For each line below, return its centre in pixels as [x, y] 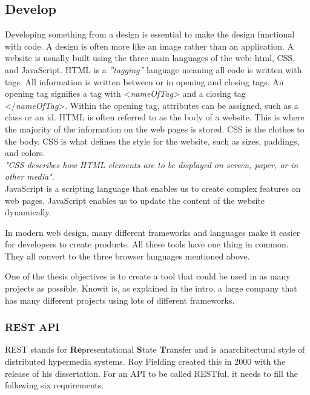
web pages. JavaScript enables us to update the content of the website [135, 200]
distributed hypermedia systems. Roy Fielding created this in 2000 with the [145, 361]
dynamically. [28, 212]
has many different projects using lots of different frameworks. [120, 300]
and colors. [25, 153]
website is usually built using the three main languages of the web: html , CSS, [150, 58]
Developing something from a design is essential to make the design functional [150, 34]
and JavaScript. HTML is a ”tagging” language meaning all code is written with [153, 69]
